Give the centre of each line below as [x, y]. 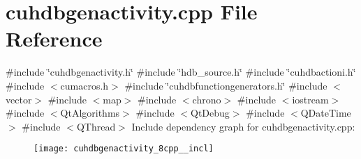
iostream [310, 99]
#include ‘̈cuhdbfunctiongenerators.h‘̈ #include [226, 85]
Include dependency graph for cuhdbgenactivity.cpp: [243, 126]
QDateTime [326, 113]
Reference [54, 39]
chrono [207, 99]
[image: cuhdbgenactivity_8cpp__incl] [124, 149]
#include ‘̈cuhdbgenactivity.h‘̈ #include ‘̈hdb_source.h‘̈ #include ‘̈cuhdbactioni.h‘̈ [181, 72]
